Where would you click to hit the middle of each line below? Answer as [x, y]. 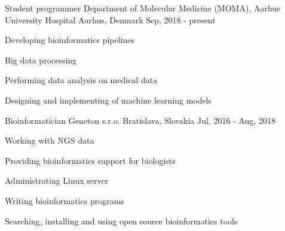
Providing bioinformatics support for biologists [90, 160]
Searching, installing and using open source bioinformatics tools [121, 221]
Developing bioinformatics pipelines [70, 40]
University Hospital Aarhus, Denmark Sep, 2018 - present [110, 19]
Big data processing [41, 60]
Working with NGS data [50, 140]
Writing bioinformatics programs [65, 200]
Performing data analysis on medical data [81, 80]
